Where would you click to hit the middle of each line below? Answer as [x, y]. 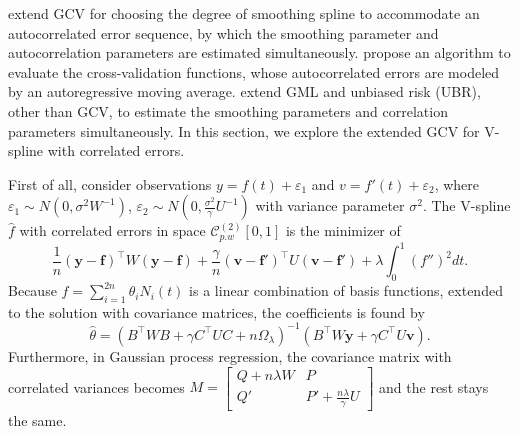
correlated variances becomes [96, 386]
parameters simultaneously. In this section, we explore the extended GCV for [244, 130]
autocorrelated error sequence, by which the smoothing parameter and [223, 32]
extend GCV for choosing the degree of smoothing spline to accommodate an [244, 13]
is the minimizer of [343, 230]
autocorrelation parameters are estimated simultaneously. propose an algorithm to [259, 52]
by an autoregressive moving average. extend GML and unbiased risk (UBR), [244, 91]
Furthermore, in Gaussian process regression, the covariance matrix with [230, 355]
